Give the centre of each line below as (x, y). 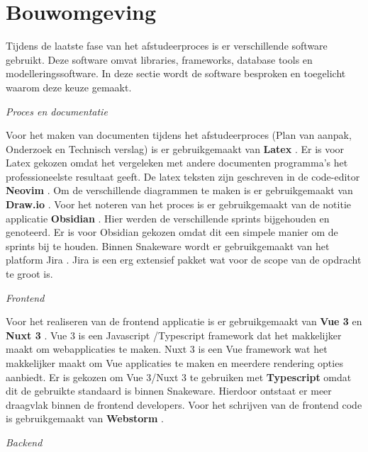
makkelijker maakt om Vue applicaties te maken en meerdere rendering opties (174, 363)
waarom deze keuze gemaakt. (69, 87)
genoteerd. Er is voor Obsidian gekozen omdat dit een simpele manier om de (172, 232)
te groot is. (29, 274)
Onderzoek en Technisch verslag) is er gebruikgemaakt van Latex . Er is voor (175, 148)
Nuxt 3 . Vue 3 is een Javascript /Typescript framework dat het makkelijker (174, 335)
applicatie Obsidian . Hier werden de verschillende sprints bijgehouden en (168, 218)
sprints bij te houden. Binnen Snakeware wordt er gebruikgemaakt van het (168, 245)
